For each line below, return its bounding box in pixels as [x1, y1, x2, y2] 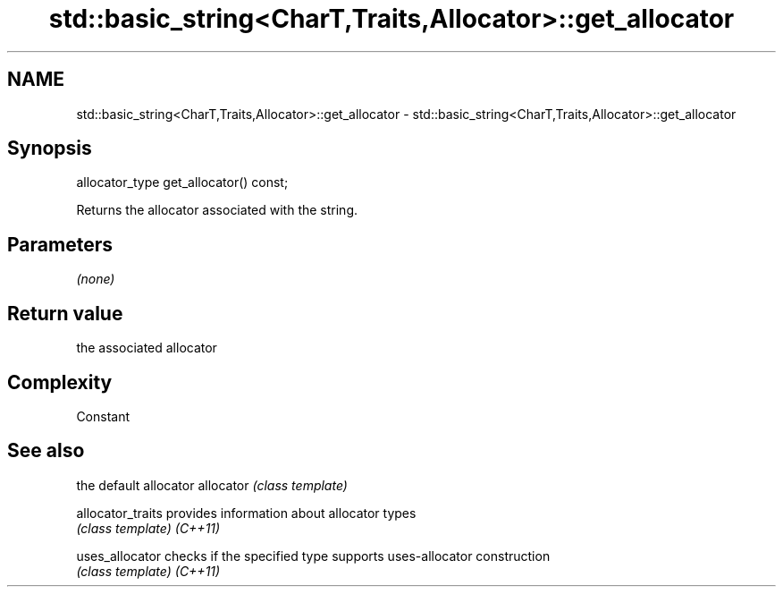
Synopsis [7, 137, 92, 160]
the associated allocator [76, 340, 217, 356]
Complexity [7, 370, 113, 394]
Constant [76, 408, 130, 424]
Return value [7, 301, 123, 325]
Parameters [7, 233, 113, 256]
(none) [76, 271, 115, 287]
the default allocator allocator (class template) [76, 477, 348, 493]
